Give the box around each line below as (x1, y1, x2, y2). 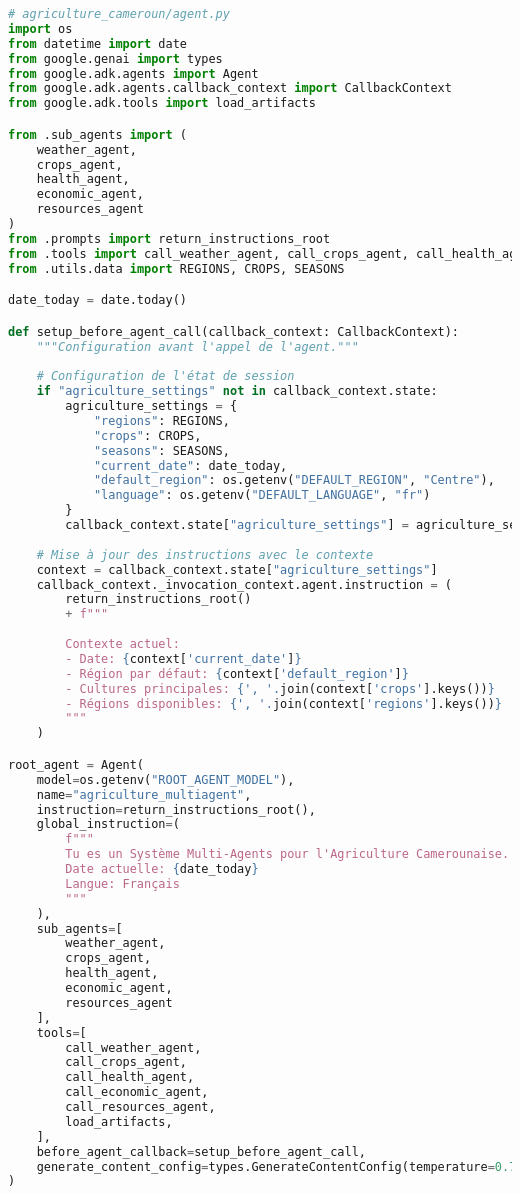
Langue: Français (65, 876, 180, 891)
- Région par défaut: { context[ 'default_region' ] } (65, 666, 409, 681)
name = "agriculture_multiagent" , (36, 787, 252, 802)
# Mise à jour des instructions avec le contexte (36, 547, 374, 562)
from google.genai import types (8, 51, 223, 66)
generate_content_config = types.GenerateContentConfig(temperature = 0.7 (36, 1159, 517, 1174)
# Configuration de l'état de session (36, 369, 295, 384)
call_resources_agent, (65, 1100, 216, 1114)
